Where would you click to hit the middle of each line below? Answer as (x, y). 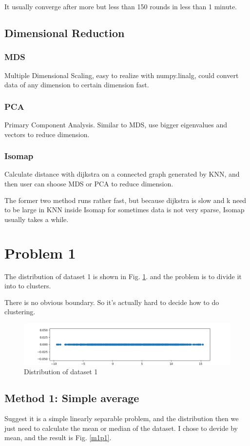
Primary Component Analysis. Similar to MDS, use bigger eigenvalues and (116, 124)
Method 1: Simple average (72, 398)
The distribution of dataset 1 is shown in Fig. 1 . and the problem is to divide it (123, 276)
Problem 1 (40, 253)
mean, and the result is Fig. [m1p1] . (58, 437)
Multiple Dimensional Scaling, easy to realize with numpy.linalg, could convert (122, 75)
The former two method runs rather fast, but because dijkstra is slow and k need (125, 200)
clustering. (20, 312)
